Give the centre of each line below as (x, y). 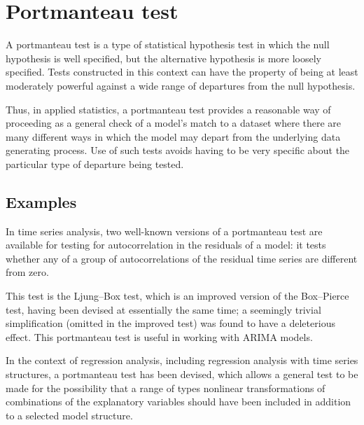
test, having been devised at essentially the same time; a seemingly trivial (163, 309)
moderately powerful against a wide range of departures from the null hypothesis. (181, 85)
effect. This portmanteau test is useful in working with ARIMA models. (159, 336)
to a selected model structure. (69, 415)
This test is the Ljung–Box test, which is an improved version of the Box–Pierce (177, 296)
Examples (41, 201)
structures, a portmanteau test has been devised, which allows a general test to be (182, 374)
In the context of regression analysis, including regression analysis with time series (182, 360)
